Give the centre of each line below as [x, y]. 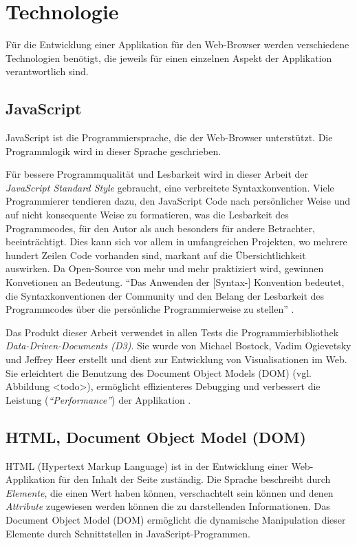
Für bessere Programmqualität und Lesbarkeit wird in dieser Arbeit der [157, 174]
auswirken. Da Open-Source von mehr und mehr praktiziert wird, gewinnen [165, 268]
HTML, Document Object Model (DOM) [156, 436]
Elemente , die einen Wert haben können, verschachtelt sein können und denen [170, 492]
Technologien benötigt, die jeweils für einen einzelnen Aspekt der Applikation [169, 58]
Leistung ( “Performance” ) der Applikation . [98, 399]
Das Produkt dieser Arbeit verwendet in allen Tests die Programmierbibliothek [172, 332]
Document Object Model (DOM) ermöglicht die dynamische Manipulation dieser [176, 519]
